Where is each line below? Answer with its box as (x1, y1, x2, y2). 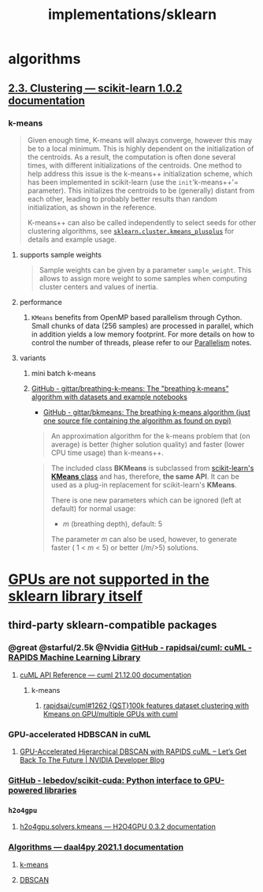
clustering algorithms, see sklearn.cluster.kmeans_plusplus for (27, 226, 235, 235)
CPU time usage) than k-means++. (50, 448, 164, 457)
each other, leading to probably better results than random (27, 194, 218, 203)
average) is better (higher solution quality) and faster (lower (50, 439, 245, 449)
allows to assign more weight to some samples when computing (39, 273, 248, 283)
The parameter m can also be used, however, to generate (50, 534, 238, 544)
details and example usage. (27, 235, 117, 244)
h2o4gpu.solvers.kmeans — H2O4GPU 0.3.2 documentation (19, 822, 217, 831)
